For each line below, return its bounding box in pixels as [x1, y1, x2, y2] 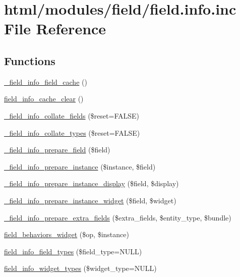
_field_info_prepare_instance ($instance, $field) [4, 161, 156, 172]
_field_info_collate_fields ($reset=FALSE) [4, 110, 139, 121]
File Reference [4, 18, 106, 39]
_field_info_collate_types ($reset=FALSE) [4, 127, 140, 138]
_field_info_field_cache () [4, 76, 87, 87]
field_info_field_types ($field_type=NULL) [4, 246, 142, 256]
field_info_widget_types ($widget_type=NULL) [4, 263, 157, 273]
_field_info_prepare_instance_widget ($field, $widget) [4, 195, 176, 205]
